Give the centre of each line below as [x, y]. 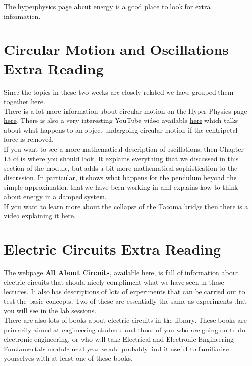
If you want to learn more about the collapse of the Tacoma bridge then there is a [126, 206]
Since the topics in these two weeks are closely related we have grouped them [119, 92]
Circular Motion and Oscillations [117, 49]
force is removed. [29, 139]
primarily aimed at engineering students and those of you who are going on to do [125, 329]
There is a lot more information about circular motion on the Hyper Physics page [126, 111]
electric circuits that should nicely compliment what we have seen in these [114, 282]
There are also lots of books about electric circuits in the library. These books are [126, 320]
